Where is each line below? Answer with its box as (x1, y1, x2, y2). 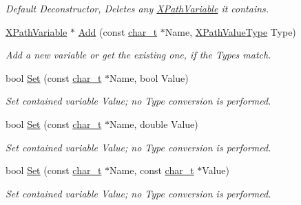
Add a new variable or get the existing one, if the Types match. (6, 47, 271, 62)
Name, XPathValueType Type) (165, 24, 296, 39)
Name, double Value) (110, 116, 198, 131)
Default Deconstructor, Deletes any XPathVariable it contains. (6, 1, 269, 15)
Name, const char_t (110, 163, 194, 177)
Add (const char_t (78, 24, 158, 39)
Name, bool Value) (110, 70, 189, 85)
